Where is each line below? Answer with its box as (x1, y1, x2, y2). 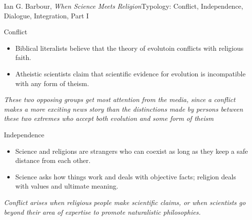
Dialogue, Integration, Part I (4, 10, 89, 20)
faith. (15, 52, 31, 62)
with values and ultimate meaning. (15, 181, 118, 191)
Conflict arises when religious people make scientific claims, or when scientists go (4, 197, 246, 207)
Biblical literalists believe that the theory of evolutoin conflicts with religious (15, 43, 244, 53)
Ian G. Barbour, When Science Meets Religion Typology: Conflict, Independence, (4, 1, 243, 11)
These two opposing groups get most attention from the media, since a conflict (4, 94, 236, 104)
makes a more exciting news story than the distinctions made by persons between (4, 103, 243, 114)
